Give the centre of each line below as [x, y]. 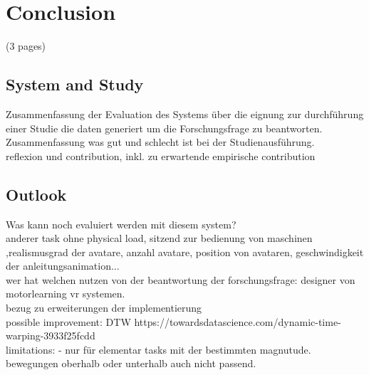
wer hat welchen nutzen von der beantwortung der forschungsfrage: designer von [181, 279]
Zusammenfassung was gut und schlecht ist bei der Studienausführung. [160, 142]
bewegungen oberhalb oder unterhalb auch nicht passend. [131, 363]
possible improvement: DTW [68, 321]
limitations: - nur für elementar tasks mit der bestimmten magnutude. [158, 349]
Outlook [36, 194]
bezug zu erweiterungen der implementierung [104, 308]
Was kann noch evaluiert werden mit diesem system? [121, 224]
